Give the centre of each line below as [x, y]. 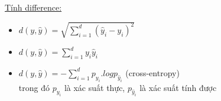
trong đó [34, 87]
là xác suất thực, [95, 87]
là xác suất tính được [178, 87]
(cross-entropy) [152, 72]
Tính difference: [33, 7]
